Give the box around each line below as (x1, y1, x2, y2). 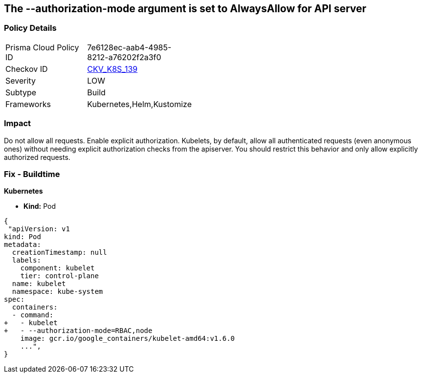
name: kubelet (12, 280, 66, 288)
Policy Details (4, 23, 57, 33)
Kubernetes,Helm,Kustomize (87, 99, 192, 109)
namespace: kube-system (12, 288, 103, 296)
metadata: (4, 241, 41, 249)
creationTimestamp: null (12, 248, 107, 257)
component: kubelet (20, 264, 95, 272)
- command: (12, 311, 54, 319)
